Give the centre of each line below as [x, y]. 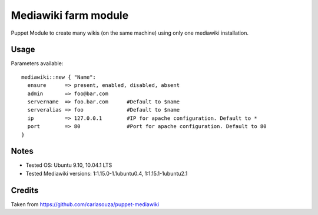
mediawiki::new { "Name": [59, 77]
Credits [25, 190]
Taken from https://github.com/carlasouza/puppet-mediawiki [85, 204]
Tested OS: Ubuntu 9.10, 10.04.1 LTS [69, 165]
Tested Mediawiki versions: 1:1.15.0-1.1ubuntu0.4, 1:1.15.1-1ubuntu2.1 [107, 173]
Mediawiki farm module [70, 15]
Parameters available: [37, 63]
